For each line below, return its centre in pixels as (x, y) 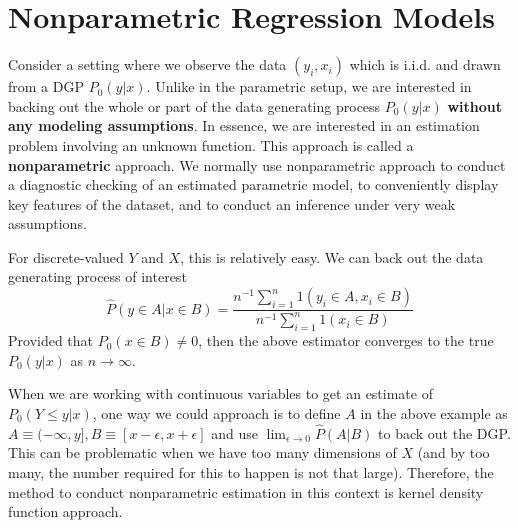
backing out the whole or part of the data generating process (194, 105)
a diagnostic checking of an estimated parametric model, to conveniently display (253, 184)
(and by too (453, 452)
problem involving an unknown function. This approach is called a (211, 144)
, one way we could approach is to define (216, 413)
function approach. (65, 511)
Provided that (51, 340)
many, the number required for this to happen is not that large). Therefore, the (251, 472)
